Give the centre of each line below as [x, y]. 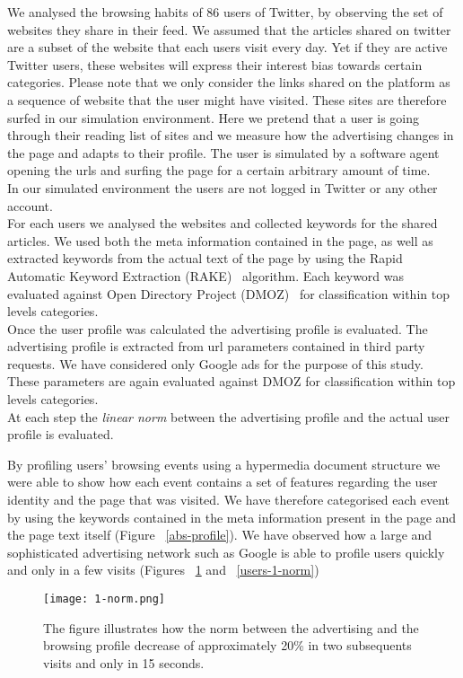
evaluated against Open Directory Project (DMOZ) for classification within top [228, 293]
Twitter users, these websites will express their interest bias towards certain [215, 64]
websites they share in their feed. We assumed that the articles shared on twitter [229, 29]
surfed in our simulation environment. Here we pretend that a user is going [214, 117]
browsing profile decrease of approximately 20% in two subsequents [227, 645]
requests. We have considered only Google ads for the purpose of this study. [215, 363]
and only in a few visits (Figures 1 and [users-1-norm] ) [163, 570]
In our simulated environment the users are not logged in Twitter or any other [223, 187]
